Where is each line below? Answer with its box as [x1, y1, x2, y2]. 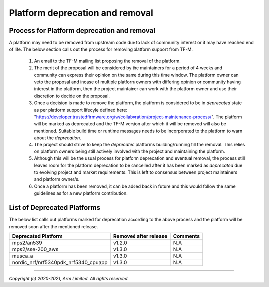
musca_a [12, 252, 33, 259]
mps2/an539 [12, 239, 42, 246]
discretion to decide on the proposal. [34, 93, 110, 99]
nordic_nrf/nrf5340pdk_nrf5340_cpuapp [12, 259, 108, 266]
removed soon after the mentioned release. [9, 223, 98, 229]
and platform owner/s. [34, 176, 80, 182]
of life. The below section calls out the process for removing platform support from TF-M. [9, 46, 193, 52]
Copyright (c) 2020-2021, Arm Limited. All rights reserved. [9, 275, 129, 281]
